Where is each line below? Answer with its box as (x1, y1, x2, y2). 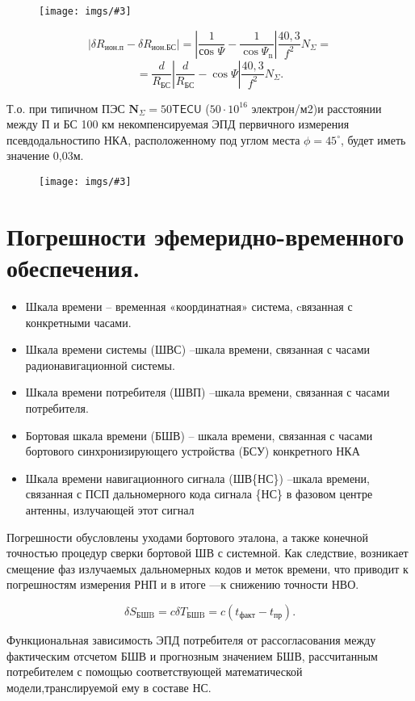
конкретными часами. (25, 313, 132, 330)
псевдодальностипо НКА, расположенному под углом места (6, 131, 300, 148)
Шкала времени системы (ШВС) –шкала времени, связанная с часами (25, 341, 370, 358)
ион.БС (151, 44, 176, 52)
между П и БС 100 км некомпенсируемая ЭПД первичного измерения (6, 115, 350, 132)
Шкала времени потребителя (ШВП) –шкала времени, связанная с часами (25, 384, 390, 401)
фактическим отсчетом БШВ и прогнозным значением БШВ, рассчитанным (6, 647, 378, 664)
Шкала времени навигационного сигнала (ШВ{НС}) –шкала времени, (25, 469, 370, 486)
